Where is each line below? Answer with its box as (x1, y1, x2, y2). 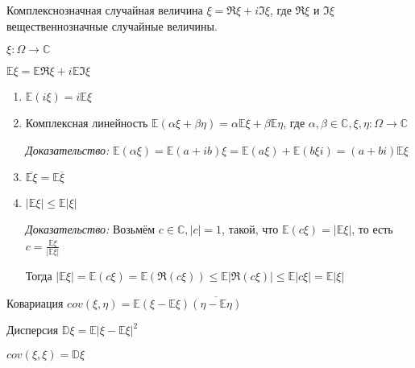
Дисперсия (6, 321, 59, 338)
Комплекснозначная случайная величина (6, 2, 203, 18)
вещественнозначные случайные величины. (6, 17, 218, 34)
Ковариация (6, 294, 64, 311)
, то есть (351, 221, 393, 238)
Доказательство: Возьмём (25, 221, 156, 238)
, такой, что (222, 221, 279, 238)
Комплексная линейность (25, 114, 148, 131)
